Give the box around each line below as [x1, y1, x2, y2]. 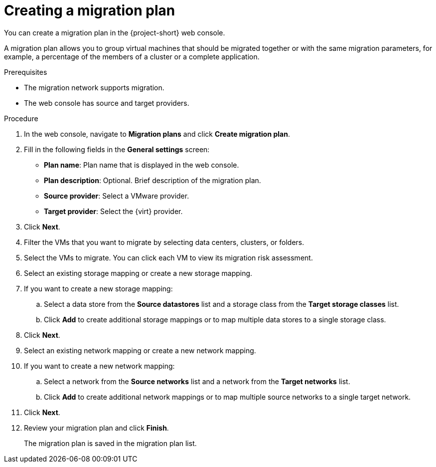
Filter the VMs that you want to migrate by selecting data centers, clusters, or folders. [24, 237, 304, 246]
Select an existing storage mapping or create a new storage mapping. [24, 268, 253, 277]
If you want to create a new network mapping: [24, 361, 175, 370]
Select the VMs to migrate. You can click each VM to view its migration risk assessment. [24, 253, 313, 262]
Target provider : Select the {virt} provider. [44, 207, 183, 216]
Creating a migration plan [4, 2, 175, 19]
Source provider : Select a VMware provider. [44, 191, 189, 200]
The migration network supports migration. [24, 83, 164, 92]
